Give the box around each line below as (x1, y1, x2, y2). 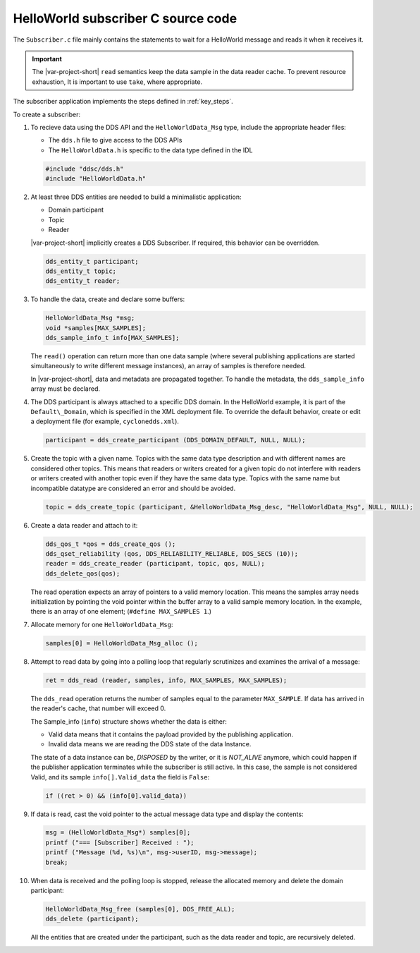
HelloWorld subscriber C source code (13, 11, 237, 26)
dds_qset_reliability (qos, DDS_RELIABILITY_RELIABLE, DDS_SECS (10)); (45, 550, 299, 557)
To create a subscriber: (13, 110, 81, 119)
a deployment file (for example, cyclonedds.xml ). (30, 417, 180, 426)
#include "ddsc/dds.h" (45, 164, 124, 173)
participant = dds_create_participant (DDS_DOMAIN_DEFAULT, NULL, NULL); (45, 436, 306, 444)
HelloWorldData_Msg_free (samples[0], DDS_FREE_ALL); (45, 905, 235, 913)
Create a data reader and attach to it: (30, 521, 138, 529)
